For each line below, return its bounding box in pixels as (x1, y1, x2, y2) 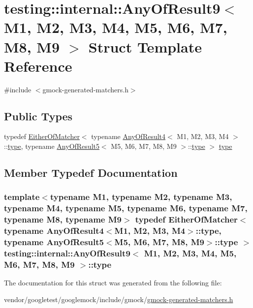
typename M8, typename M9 (4, 213, 122, 225)
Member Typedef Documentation (4, 165, 178, 180)
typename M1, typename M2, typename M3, (50, 191, 232, 203)
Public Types (4, 108, 73, 123)
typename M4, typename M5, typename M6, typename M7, (4, 202, 248, 214)
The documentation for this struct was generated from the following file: (4, 278, 222, 288)
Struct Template (88, 36, 202, 56)
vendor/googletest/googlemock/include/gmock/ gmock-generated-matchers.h (4, 294, 233, 304)
